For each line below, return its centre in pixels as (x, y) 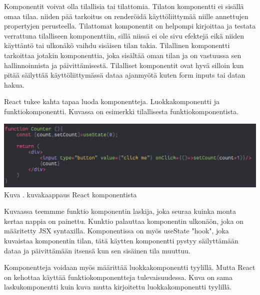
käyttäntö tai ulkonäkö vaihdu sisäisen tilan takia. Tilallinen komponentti (117, 45)
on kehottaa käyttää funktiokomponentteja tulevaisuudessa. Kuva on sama (118, 277)
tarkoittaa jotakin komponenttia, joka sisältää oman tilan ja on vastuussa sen (123, 55)
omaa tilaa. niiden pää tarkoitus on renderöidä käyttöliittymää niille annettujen (126, 16)
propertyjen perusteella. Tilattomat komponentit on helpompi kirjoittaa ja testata (130, 26)
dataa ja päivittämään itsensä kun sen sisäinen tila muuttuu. (97, 250)
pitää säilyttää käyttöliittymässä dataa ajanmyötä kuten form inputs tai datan (125, 75)
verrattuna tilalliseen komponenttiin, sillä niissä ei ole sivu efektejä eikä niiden (124, 35)
